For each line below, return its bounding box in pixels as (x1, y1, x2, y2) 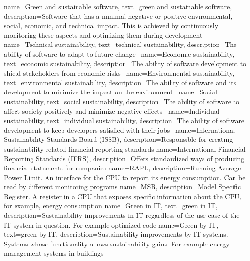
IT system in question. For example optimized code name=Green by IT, (4, 219, 219, 230)
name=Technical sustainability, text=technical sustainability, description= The (4, 39, 237, 49)
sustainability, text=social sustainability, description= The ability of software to (4, 96, 240, 106)
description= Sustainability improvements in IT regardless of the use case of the (4, 210, 240, 220)
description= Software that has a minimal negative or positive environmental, (4, 11, 233, 21)
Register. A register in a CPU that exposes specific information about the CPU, (4, 191, 242, 201)
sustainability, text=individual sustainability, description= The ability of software (4, 115, 245, 125)
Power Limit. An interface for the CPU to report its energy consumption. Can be (4, 172, 246, 182)
